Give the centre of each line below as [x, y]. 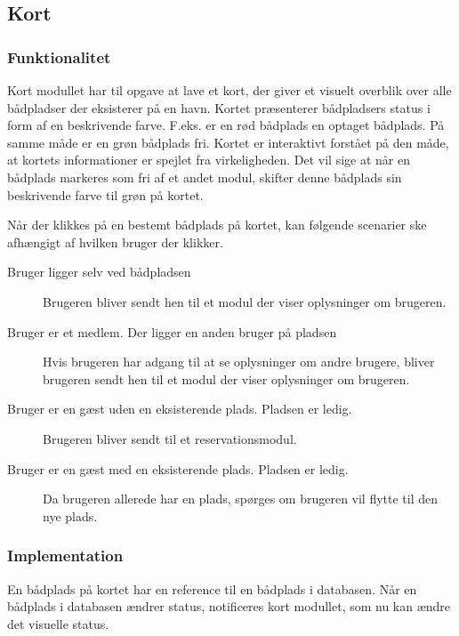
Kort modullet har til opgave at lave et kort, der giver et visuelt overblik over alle [229, 90]
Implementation [65, 555]
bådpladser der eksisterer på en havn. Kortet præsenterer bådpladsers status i [219, 107]
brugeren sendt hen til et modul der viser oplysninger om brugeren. [226, 378]
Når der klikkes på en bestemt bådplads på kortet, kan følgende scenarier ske [217, 225]
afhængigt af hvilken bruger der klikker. [115, 242]
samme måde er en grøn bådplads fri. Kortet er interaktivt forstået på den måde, [228, 142]
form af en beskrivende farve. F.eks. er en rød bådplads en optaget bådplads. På [226, 125]
